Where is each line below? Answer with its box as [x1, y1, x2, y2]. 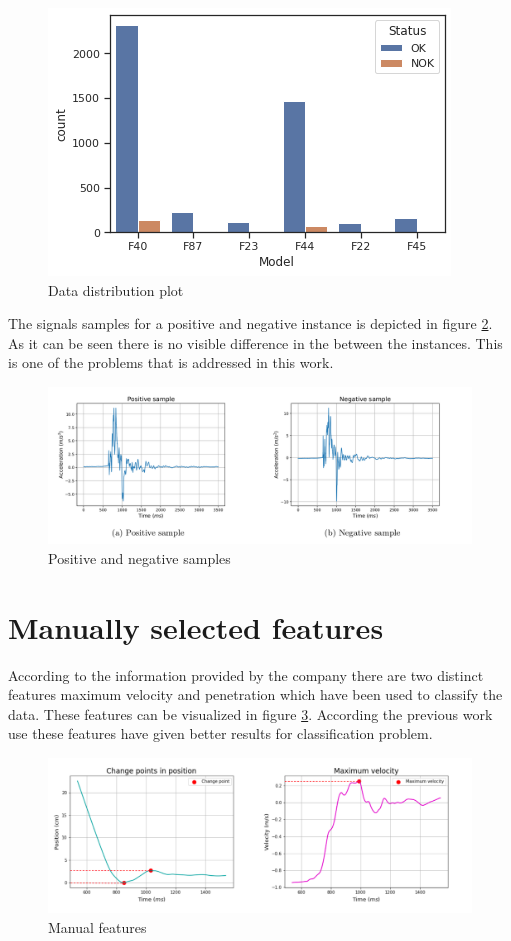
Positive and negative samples [48, 547, 231, 568]
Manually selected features [8, 606, 384, 647]
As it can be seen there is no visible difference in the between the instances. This [8, 332, 503, 353]
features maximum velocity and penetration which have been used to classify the [8, 684, 503, 705]
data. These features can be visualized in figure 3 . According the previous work [8, 703, 493, 724]
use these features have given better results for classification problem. [8, 723, 433, 744]
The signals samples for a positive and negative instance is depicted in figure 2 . [8, 313, 493, 334]
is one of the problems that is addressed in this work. [8, 352, 334, 373]
